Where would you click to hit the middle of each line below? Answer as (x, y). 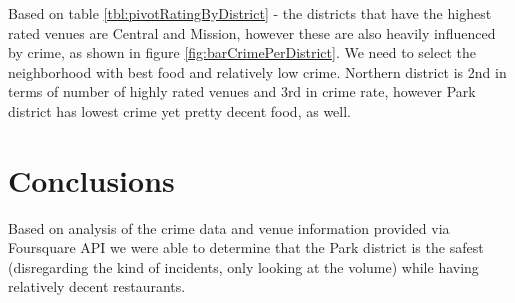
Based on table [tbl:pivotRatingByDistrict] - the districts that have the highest (250, 13)
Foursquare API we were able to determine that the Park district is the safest (246, 247)
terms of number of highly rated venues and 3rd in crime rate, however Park (242, 91)
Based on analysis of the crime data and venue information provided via (229, 227)
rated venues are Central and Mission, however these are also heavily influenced (252, 32)
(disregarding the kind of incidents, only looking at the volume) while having (243, 266)
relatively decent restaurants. (97, 286)
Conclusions (91, 179)
